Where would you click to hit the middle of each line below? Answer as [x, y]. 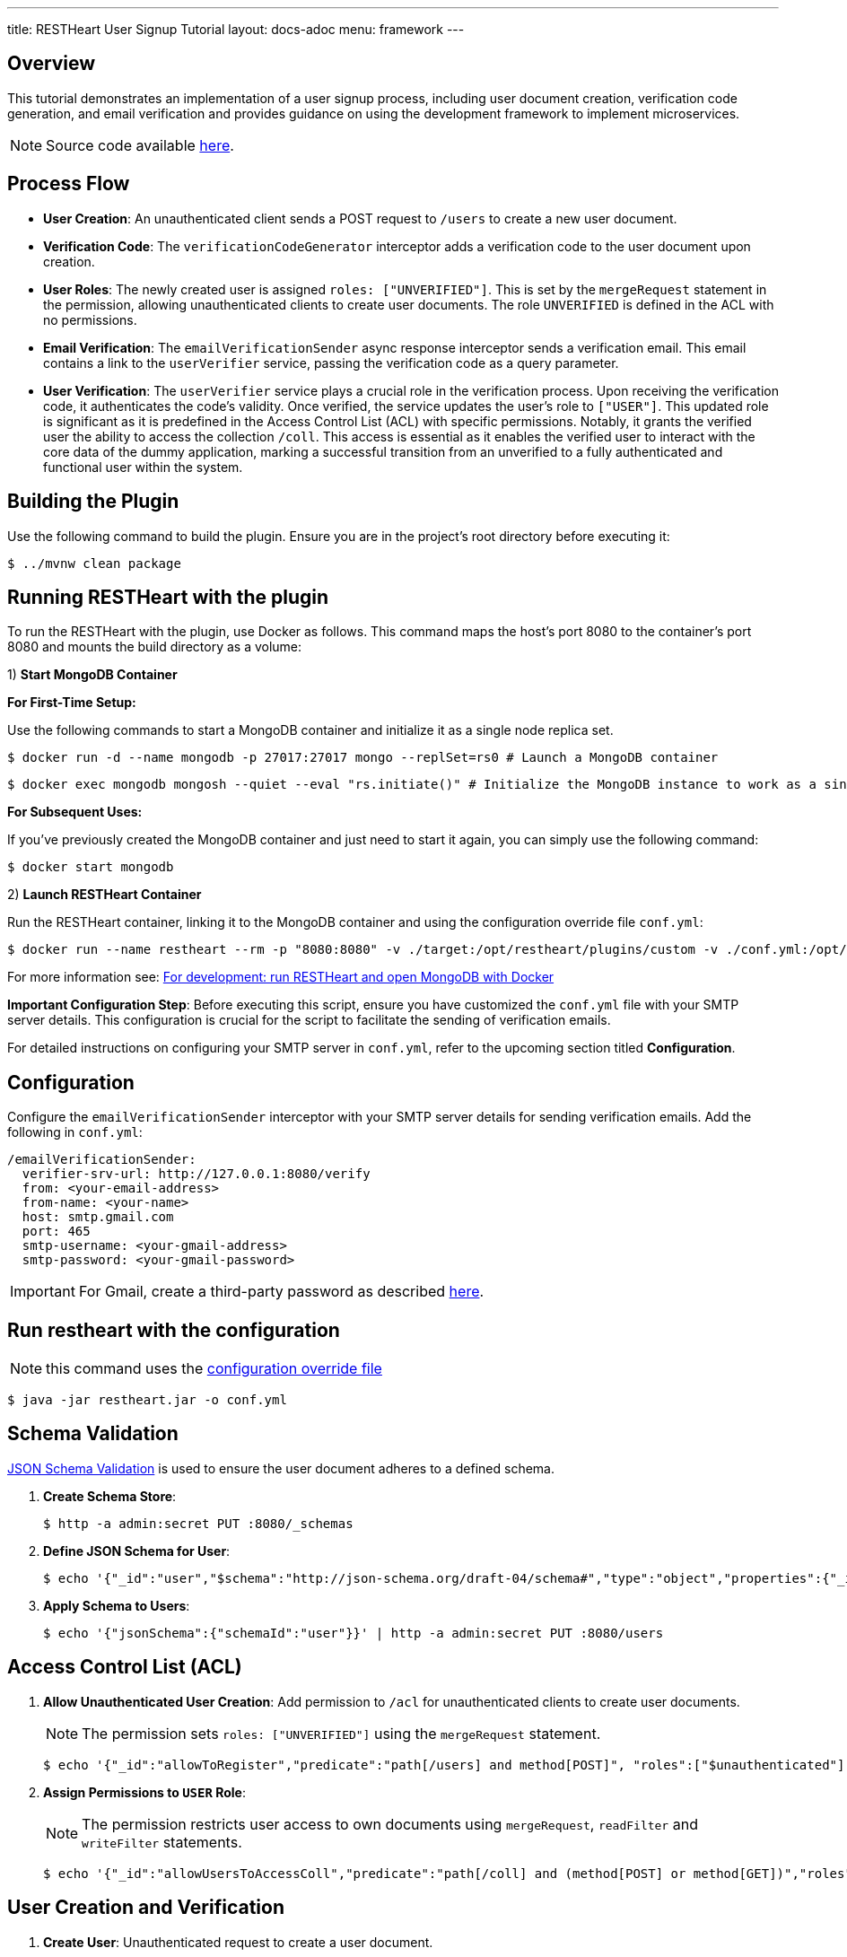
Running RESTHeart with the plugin [168, 597]
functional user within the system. [143, 467]
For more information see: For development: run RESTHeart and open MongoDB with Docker [281, 977]
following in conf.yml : [75, 1132]
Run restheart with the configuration [174, 1330]
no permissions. [90, 319]
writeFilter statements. [162, 1842]
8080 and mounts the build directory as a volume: [155, 647]
